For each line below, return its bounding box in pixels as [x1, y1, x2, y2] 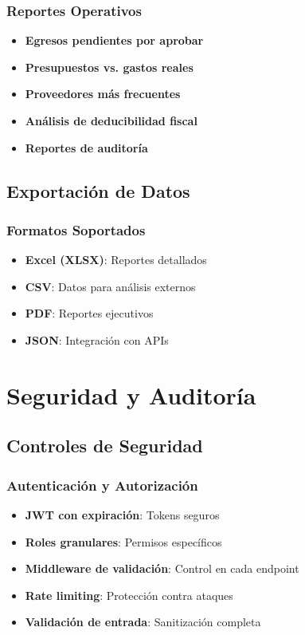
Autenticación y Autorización [6, 475, 198, 495]
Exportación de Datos [6, 178, 190, 203]
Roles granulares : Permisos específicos [25, 533, 222, 550]
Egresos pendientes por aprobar [25, 32, 204, 49]
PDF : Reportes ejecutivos [25, 305, 154, 321]
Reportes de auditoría [25, 139, 148, 156]
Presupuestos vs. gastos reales [25, 58, 194, 75]
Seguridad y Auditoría [6, 378, 256, 411]
